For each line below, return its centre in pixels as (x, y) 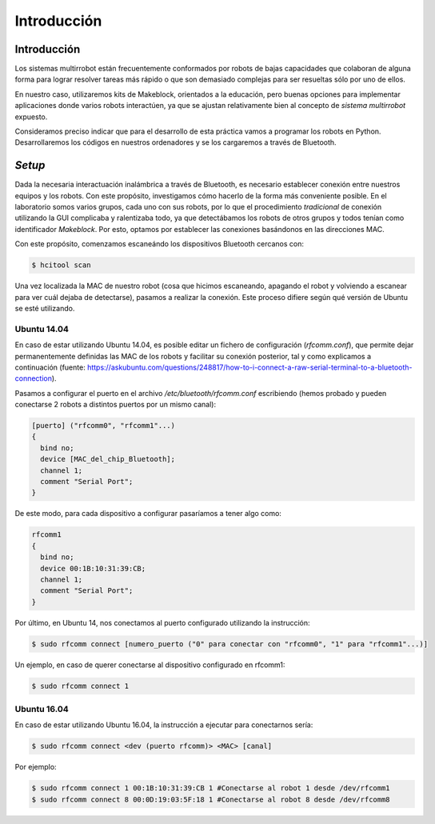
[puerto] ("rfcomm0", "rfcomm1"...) (104, 426)
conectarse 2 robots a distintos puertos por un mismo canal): (115, 405)
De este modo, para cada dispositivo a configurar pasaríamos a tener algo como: (148, 514)
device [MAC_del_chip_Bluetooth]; (108, 459)
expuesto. (31, 117)
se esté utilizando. (45, 309)
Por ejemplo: (36, 767)
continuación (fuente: (50, 367)
